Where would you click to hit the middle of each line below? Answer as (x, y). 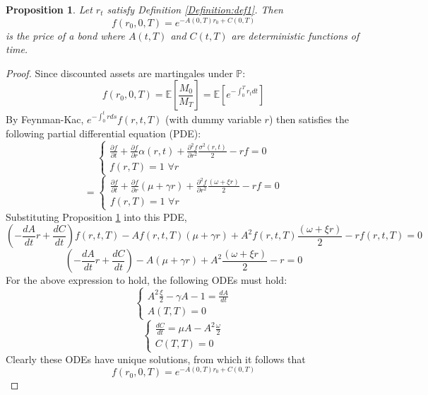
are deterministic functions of (295, 35)
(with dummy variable (213, 119)
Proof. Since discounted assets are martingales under (119, 73)
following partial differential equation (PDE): (103, 133)
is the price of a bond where (65, 35)
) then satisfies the (309, 119)
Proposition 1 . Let (49, 9)
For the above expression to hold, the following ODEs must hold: (147, 280)
